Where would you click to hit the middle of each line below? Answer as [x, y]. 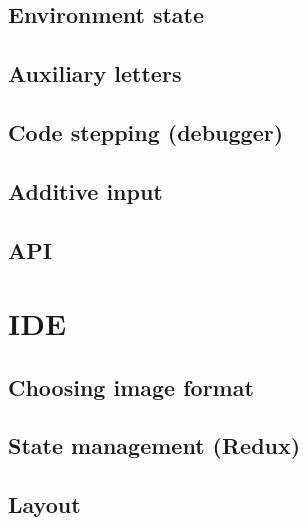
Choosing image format [131, 386]
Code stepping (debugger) [146, 131]
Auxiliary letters [95, 73]
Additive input [85, 190]
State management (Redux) [154, 445]
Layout [44, 504]
